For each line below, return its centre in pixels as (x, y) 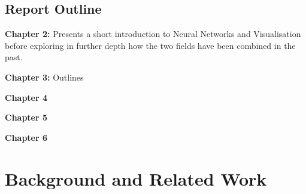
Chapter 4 (26, 97)
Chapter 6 (26, 137)
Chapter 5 (26, 117)
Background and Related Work (136, 178)
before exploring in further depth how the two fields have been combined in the (150, 45)
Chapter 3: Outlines (44, 77)
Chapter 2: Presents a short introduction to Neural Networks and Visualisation (153, 34)
